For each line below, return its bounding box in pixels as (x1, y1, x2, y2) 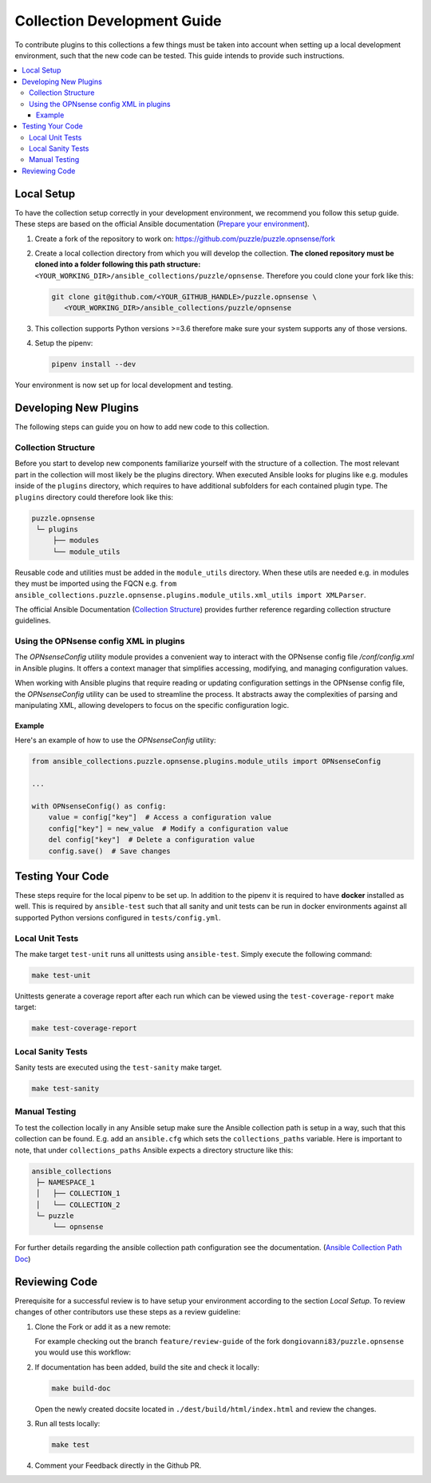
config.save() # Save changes (48, 846, 171, 856)
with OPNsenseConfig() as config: (31, 801, 167, 810)
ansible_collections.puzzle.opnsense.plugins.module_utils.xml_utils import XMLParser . (14, 590, 366, 599)
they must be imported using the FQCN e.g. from (14, 579, 177, 588)
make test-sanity (31, 1084, 100, 1093)
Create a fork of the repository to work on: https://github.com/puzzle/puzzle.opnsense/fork (34, 234, 335, 243)
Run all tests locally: (34, 1419, 101, 1429)
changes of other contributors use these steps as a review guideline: (14, 1307, 241, 1317)
